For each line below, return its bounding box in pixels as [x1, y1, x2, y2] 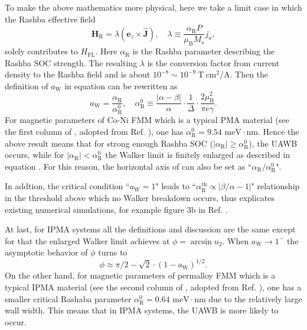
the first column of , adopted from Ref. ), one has [5, 125, 184, 137]
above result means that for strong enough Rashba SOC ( [5, 137, 213, 149]
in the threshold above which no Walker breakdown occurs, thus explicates [5, 191, 275, 203]
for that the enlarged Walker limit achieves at [5, 234, 170, 247]
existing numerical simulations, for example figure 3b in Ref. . [5, 203, 228, 215]
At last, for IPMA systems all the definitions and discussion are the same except [5, 223, 296, 235]
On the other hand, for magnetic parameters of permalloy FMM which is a [5, 269, 276, 282]
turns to [98, 246, 128, 258]
